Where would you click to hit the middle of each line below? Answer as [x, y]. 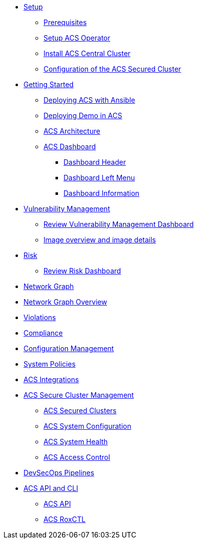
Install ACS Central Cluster [87, 53]
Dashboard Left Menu [99, 178]
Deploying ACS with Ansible [89, 100]
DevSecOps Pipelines [59, 473]
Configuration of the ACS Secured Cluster [112, 69]
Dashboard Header [95, 162]
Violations [40, 317]
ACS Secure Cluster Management [79, 395]
